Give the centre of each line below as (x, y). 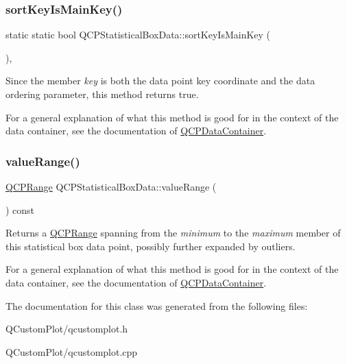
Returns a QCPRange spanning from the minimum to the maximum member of (173, 233)
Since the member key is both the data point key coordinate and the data (160, 81)
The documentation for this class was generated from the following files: (157, 305)
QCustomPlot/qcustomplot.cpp (72, 351)
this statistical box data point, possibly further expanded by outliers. (151, 246)
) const (20, 209)
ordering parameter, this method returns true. (102, 94)
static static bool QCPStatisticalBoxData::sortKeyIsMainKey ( (138, 35)
